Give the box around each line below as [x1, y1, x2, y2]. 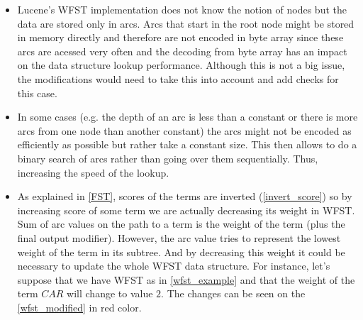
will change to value [67, 286, 153, 301]
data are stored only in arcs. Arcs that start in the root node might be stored [17, 16, 354, 31]
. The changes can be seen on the [161, 286, 306, 301]
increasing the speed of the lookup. [17, 165, 169, 180]
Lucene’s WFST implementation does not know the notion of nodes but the [17, 2, 347, 16]
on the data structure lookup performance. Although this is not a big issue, [17, 57, 345, 72]
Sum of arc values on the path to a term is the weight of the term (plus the [17, 216, 345, 231]
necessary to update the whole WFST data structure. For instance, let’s [17, 258, 330, 273]
